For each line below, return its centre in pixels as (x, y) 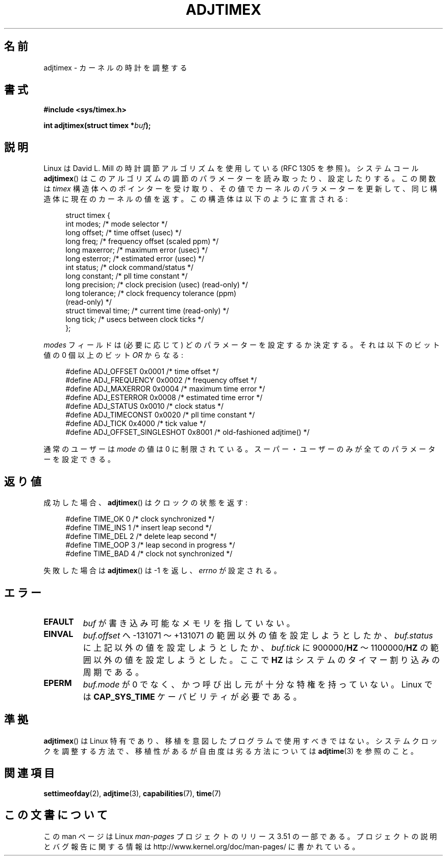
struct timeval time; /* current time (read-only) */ (147, 311)
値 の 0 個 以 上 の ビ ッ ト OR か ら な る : (114, 355)
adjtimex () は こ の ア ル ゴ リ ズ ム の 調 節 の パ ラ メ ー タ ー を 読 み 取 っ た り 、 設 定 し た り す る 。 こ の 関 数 (240, 179)
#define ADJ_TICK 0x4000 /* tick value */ (135, 424)
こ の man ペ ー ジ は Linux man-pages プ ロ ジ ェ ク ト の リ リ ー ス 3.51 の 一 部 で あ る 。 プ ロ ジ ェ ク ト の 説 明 (240, 836)
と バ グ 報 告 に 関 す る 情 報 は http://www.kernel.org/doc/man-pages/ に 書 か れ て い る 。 (202, 846)
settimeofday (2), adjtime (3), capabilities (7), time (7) (132, 793)
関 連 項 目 (29, 773)
